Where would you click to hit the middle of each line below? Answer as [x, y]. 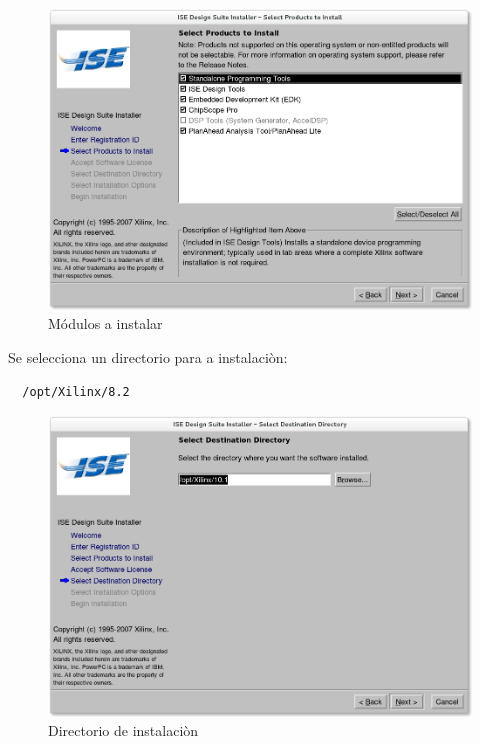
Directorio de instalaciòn [123, 730]
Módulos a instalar [105, 323]
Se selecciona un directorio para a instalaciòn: [148, 356]
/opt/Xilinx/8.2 [76, 391]
